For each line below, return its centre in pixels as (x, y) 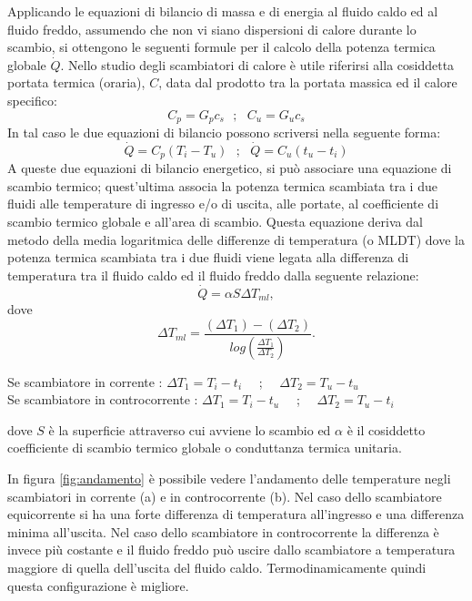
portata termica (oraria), (76, 82)
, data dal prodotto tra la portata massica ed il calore (308, 82)
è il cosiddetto (386, 429)
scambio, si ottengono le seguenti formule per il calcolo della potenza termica (221, 47)
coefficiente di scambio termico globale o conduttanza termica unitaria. (205, 448)
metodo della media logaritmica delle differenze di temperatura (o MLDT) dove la (236, 239)
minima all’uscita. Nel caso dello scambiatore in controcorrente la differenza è (223, 531)
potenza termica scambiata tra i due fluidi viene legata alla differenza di (208, 257)
